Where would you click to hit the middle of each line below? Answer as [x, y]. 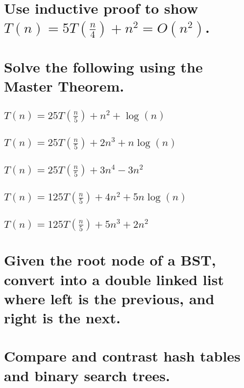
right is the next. [62, 317]
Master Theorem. [64, 85]
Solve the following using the [103, 66]
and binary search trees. [87, 375]
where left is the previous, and [109, 298]
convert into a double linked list [114, 279]
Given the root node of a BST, [110, 260]
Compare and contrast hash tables [122, 356]
